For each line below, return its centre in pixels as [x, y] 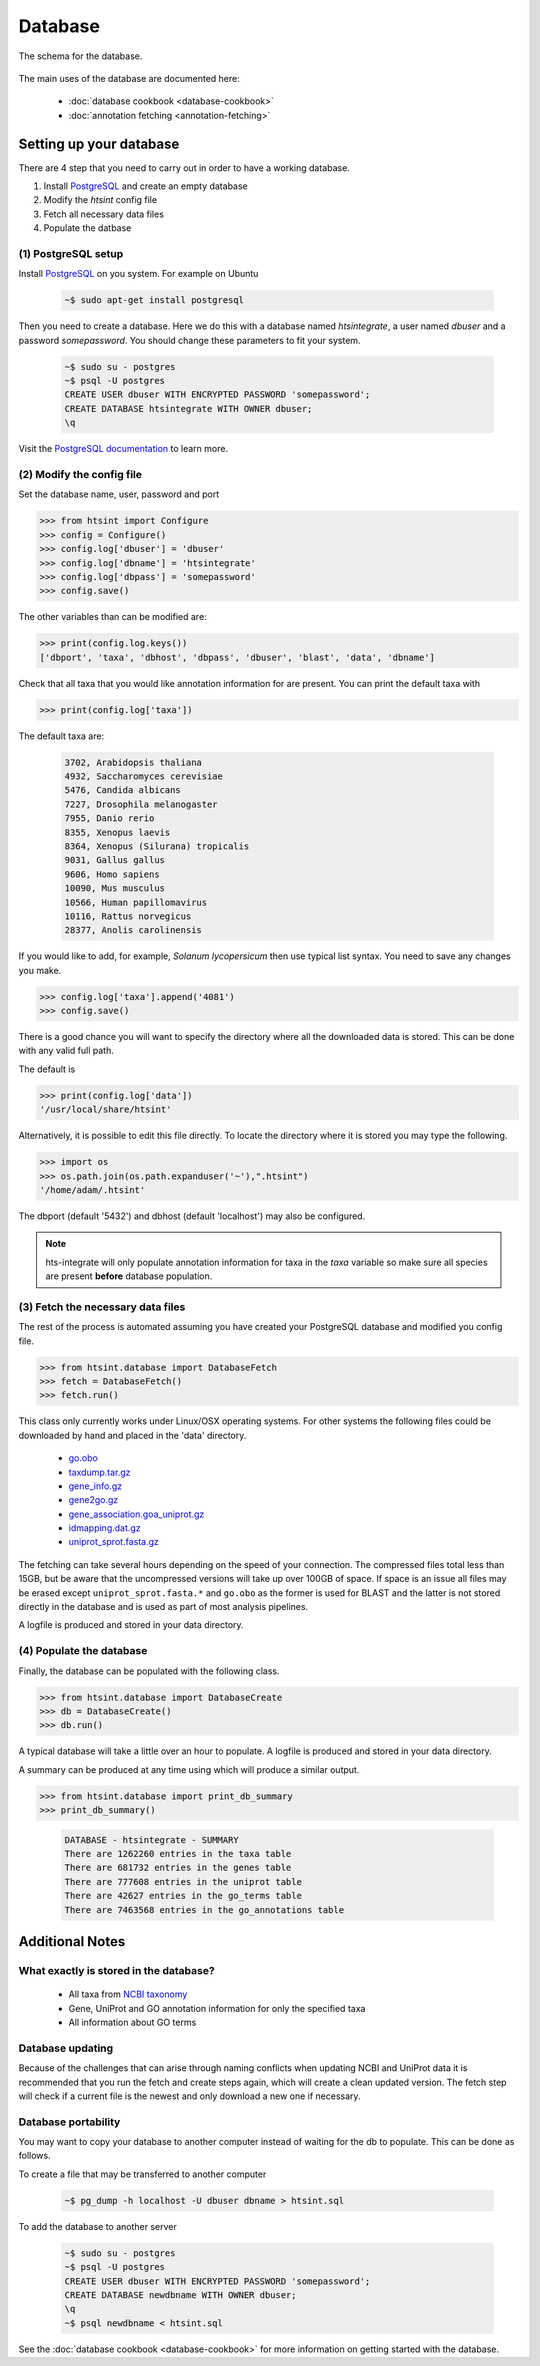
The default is [47, 1069]
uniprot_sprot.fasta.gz [113, 1542]
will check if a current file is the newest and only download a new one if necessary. [189, 2096]
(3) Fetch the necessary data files [102, 1307]
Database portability [69, 2122]
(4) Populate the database [83, 1651]
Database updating [66, 2048]
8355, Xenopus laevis [117, 832]
